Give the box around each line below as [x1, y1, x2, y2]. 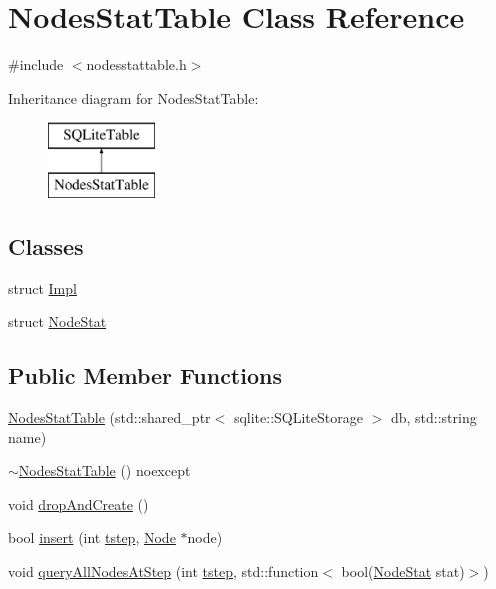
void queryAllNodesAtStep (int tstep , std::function [8, 561, 319, 582]
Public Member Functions [8, 360, 282, 391]
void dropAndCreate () [8, 493, 149, 514]
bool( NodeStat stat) [341, 561, 465, 582]
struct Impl [8, 277, 77, 298]
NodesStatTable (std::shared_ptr [8, 407, 211, 428]
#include [8, 54, 64, 75]
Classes [8, 230, 84, 261]
